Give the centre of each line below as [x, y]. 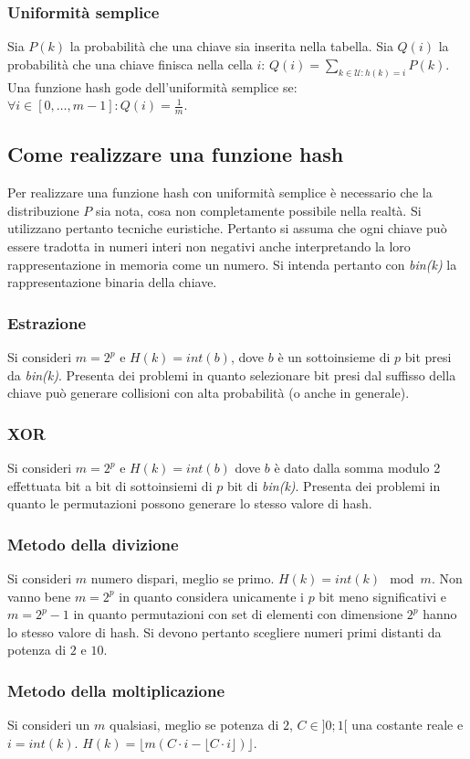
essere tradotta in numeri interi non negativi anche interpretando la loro [209, 246]
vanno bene [39, 596]
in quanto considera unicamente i [211, 596]
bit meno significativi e [383, 596]
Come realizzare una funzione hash [176, 154]
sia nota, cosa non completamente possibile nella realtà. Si [259, 210]
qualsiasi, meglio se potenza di [194, 725]
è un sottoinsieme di [334, 357]
